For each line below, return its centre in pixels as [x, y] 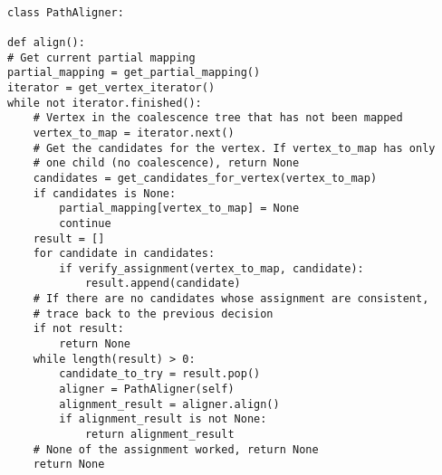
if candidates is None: [105, 193]
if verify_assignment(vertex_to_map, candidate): [211, 268]
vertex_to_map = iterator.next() [134, 133]
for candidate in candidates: [124, 254]
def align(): [46, 42]
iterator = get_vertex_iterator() [111, 87]
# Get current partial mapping [101, 57]
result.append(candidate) [163, 284]
